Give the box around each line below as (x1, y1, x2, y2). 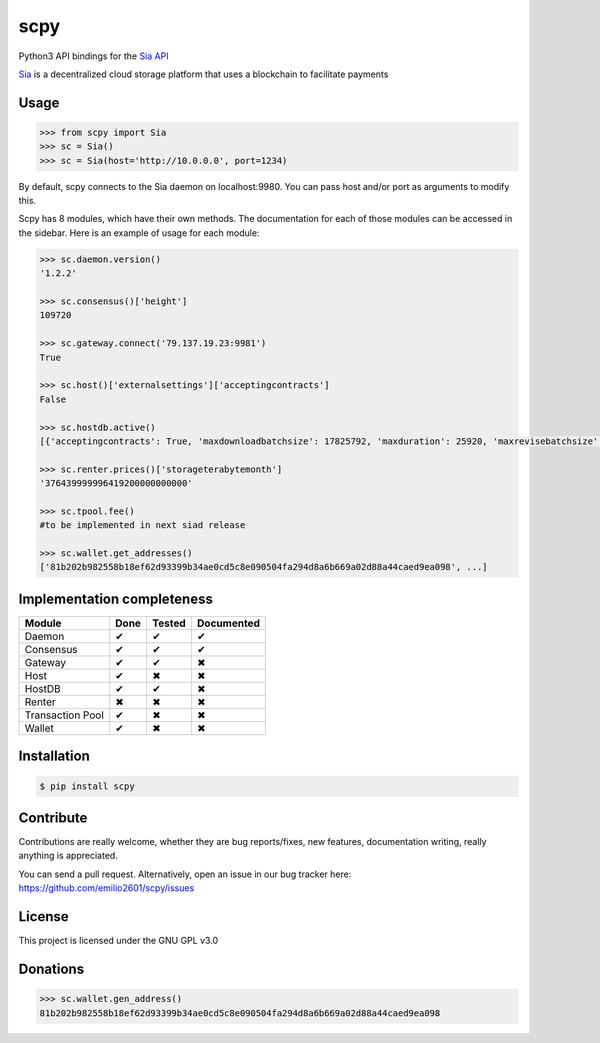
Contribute (18, 809, 88, 826)
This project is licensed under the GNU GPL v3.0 (18, 935, 219, 947)
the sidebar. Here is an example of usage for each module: (18, 226, 260, 239)
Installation (18, 748, 90, 765)
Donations (18, 960, 85, 977)
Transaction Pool (24, 708, 105, 722)
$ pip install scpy (39, 780, 135, 792)
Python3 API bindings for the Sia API (18, 50, 169, 62)
